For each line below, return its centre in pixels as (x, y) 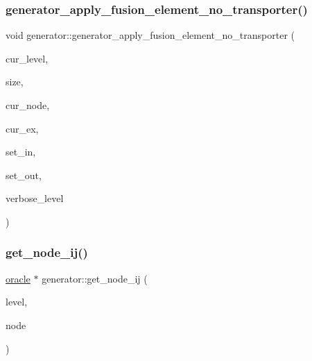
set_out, (24, 175)
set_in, (21, 152)
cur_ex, (22, 128)
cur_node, (28, 105)
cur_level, (27, 58)
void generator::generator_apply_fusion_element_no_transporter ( (150, 35)
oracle (18, 278)
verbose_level (35, 198)
